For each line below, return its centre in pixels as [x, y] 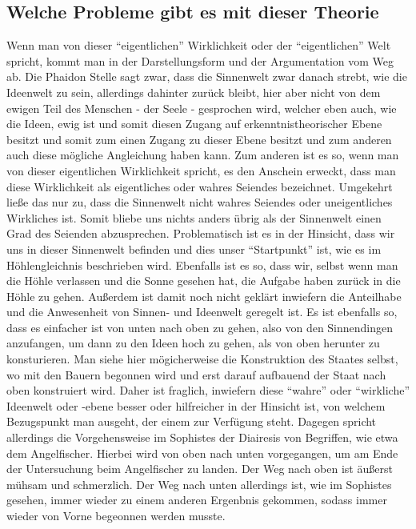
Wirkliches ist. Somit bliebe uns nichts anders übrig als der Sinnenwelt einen [194, 217]
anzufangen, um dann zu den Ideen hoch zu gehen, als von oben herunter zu [193, 343]
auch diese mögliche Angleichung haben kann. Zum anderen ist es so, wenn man [203, 155]
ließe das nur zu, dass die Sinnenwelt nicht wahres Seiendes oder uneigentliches [200, 202]
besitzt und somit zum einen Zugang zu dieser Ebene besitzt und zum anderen [199, 139]
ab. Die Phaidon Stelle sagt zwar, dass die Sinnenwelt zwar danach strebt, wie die [207, 76]
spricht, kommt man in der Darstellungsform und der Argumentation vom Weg [200, 60]
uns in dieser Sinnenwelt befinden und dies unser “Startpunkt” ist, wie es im [194, 248]
